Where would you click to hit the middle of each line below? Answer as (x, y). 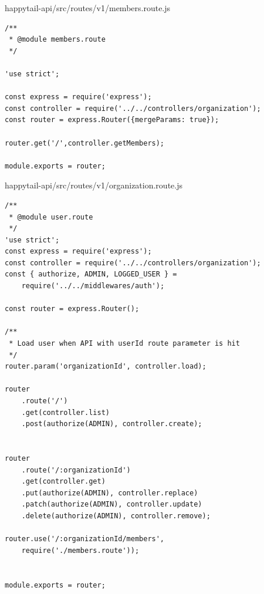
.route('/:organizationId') (76, 470)
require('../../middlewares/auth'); (93, 286)
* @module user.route (51, 217)
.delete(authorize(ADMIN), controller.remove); (116, 516)
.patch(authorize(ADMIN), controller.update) (112, 504)
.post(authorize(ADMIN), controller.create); (112, 424)
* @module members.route (57, 40)
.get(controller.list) (65, 412)
